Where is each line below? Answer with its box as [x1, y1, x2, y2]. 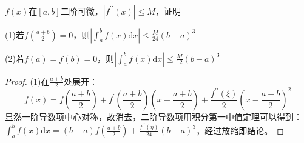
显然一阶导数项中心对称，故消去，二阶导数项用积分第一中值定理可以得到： [5, 110, 302, 122]
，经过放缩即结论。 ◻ [196, 124, 284, 136]
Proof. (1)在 [5, 75, 50, 87]
